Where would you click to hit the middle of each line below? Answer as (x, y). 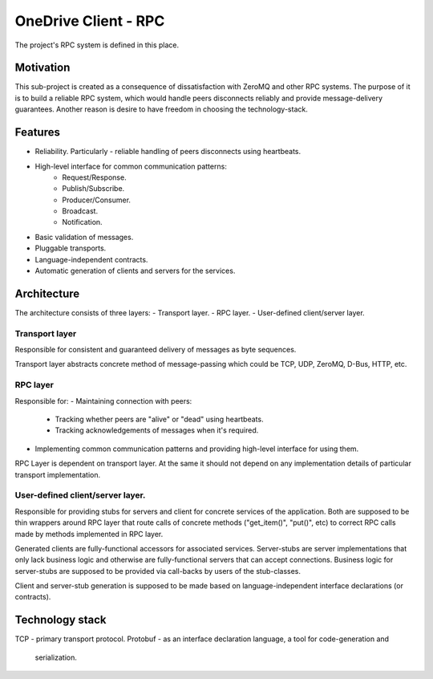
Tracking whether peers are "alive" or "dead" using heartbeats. (159, 419)
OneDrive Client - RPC (90, 21)
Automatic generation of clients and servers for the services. (135, 271)
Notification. (83, 222)
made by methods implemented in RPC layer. (89, 534)
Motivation (42, 68)
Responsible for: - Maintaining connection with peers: (103, 400)
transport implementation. (58, 474)
